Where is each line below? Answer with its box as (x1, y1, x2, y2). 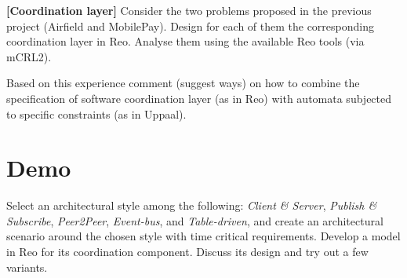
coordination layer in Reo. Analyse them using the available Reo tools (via (6, 33, 365, 49)
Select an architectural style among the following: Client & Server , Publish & (6, 197, 377, 214)
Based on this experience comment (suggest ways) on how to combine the (6, 75, 360, 91)
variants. (6, 258, 48, 275)
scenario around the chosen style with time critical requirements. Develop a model (6, 228, 401, 244)
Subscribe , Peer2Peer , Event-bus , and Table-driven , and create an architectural (6, 212, 383, 229)
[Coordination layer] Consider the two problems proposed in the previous (6, 2, 372, 18)
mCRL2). (6, 48, 52, 64)
